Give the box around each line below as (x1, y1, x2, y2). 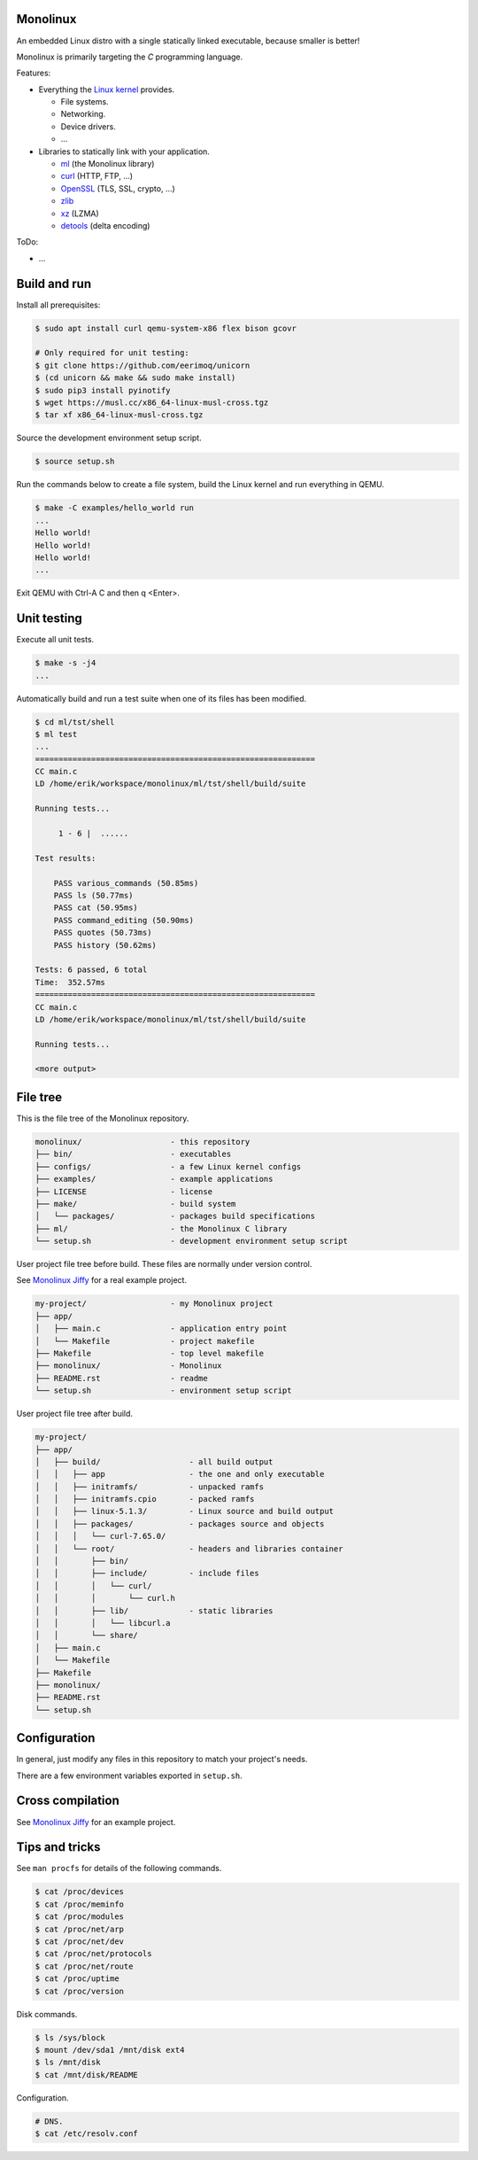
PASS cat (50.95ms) (53, 903, 139, 913)
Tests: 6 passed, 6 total (35, 965, 148, 975)
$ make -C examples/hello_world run (35, 503, 195, 513)
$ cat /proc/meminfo (35, 1899, 124, 1909)
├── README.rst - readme (35, 1373, 208, 1383)
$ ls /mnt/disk (35, 2057, 101, 2068)
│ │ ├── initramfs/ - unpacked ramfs (35, 1481, 265, 1492)
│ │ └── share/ (35, 1630, 139, 1641)
